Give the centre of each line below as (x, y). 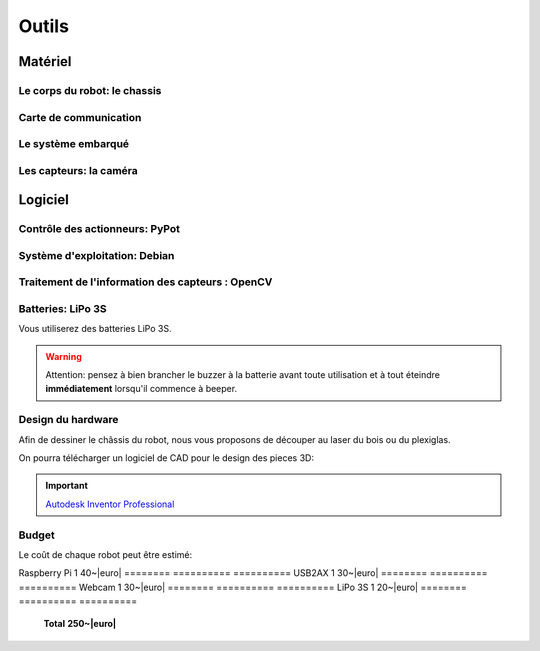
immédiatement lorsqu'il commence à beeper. (141, 389)
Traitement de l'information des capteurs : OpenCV (145, 282)
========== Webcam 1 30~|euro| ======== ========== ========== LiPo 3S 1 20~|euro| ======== (242, 587)
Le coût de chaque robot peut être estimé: (105, 554)
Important (67, 486)
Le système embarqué (74, 144)
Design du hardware (68, 420)
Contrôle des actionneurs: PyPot (99, 229)
